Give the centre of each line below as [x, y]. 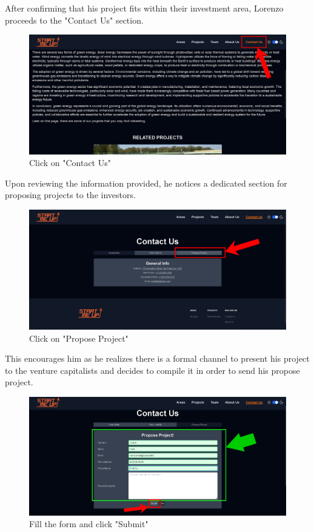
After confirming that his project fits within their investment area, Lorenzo [144, 8]
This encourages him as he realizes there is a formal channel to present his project [157, 358]
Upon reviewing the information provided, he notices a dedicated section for [146, 183]
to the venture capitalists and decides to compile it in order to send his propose [152, 370]
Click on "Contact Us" [70, 163]
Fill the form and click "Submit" [89, 524]
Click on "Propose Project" [79, 338]
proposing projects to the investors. [70, 195]
